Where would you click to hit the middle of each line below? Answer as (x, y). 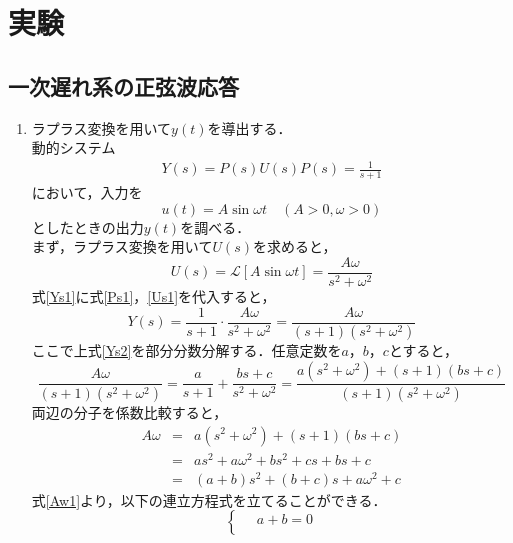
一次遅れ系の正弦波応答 (123, 85)
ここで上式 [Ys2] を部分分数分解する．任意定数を (186, 350)
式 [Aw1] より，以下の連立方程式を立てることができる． (209, 499)
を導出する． (249, 127)
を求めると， (295, 246)
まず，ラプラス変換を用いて (122, 246)
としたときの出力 (87, 226)
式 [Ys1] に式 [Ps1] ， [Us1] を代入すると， (153, 295)
